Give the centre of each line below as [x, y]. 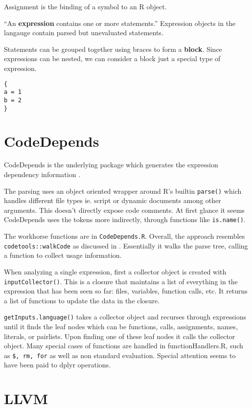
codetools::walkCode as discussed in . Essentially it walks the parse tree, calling [126, 245]
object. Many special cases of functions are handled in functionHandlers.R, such [124, 346]
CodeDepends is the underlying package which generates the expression [111, 165]
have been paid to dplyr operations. [57, 365]
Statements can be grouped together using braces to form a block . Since [113, 49]
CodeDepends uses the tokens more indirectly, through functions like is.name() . [125, 219]
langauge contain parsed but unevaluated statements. [84, 33]
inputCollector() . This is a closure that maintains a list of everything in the [121, 281]
